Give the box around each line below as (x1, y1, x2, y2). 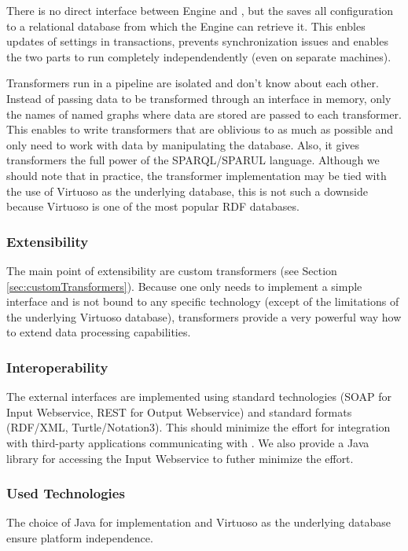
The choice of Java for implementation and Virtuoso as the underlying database (6, 514, 391, 531)
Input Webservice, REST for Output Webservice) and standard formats (6, 403, 352, 420)
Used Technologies (6, 483, 125, 503)
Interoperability (6, 357, 108, 377)
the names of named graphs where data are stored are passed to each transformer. (6, 105, 402, 122)
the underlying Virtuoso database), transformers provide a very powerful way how (6, 308, 402, 325)
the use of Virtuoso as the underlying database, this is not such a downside (6, 182, 368, 199)
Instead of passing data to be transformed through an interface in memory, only (6, 90, 391, 106)
